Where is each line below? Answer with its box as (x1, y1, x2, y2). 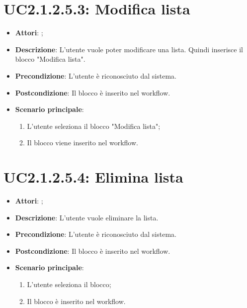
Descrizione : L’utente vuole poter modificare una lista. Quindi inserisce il (15, 44, 243, 54)
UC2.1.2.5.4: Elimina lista (3, 167, 183, 187)
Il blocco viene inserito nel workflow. (27, 137, 138, 148)
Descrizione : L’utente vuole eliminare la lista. (15, 212, 159, 222)
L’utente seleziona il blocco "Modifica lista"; (27, 120, 161, 131)
